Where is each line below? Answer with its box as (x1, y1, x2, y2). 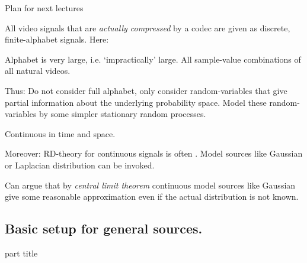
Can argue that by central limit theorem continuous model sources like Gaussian (5, 178, 296, 191)
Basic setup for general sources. (5, 219, 203, 238)
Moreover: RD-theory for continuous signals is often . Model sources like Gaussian (5, 147, 303, 160)
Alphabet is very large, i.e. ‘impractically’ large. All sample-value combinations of (5, 53, 301, 65)
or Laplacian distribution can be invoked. (5, 158, 155, 171)
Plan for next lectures (5, 2, 84, 14)
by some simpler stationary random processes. (39, 108, 206, 120)
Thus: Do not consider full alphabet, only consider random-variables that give (5, 84, 287, 96)
